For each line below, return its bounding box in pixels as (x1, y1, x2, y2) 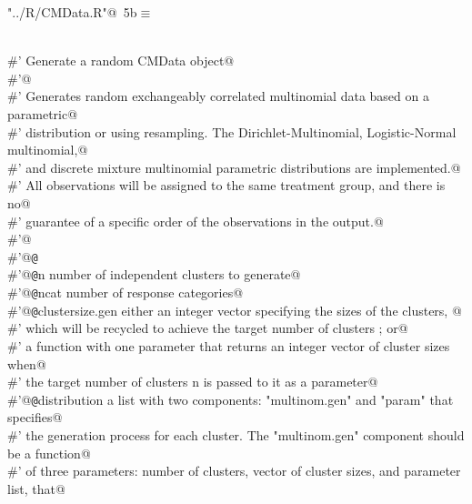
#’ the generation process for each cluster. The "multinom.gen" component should (7, 425, 465, 444)
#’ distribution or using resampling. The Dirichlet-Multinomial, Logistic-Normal (7, 122, 457, 141)
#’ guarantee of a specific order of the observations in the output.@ (7, 211, 384, 230)
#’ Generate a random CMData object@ (7, 51, 235, 70)
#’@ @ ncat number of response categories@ (7, 283, 244, 302)
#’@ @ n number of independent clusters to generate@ (7, 265, 301, 284)
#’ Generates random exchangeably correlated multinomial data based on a (7, 86, 429, 106)
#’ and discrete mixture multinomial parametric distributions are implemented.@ (7, 157, 461, 176)
